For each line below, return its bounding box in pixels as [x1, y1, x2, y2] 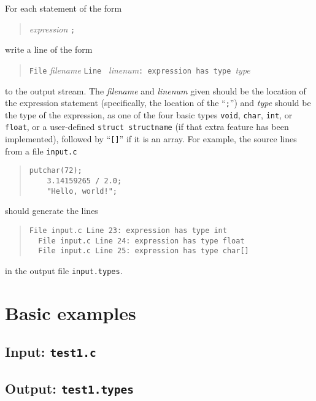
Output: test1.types [5, 378, 134, 397]
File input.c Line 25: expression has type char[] [38, 246, 249, 256]
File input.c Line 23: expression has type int [29, 226, 227, 235]
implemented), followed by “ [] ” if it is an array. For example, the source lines [5, 132, 297, 145]
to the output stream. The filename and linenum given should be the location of [5, 84, 306, 97]
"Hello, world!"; [47, 186, 117, 196]
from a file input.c [5, 144, 77, 157]
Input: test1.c [5, 342, 96, 361]
